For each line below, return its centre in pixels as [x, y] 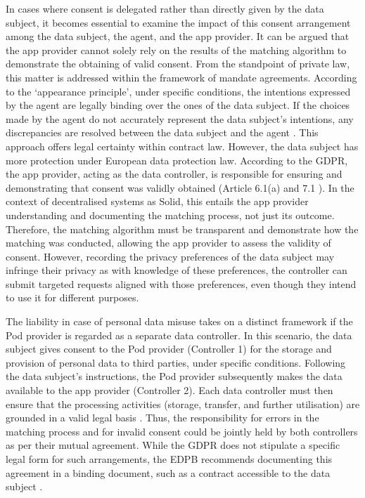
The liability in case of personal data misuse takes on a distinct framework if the [179, 321]
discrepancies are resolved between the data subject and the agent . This [162, 132]
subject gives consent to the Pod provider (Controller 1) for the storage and [169, 349]
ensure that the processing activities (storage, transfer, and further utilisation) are [183, 404]
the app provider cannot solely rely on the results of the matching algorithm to [176, 50]
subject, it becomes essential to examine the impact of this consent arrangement [178, 22]
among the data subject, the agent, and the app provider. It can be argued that [178, 36]
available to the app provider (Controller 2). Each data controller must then [169, 390]
